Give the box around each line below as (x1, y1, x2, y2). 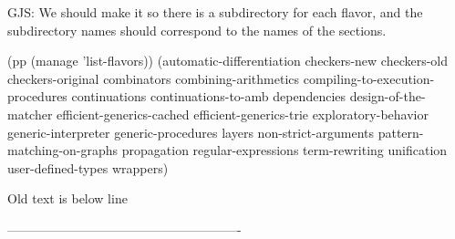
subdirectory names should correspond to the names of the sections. (7, 20, 387, 39)
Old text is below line (7, 189, 128, 208)
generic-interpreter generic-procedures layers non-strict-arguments (7, 122, 375, 141)
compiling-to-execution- (303, 68, 435, 88)
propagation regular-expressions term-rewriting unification (121, 140, 448, 160)
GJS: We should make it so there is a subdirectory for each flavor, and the (7, 3, 423, 21)
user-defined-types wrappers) (7, 158, 169, 177)
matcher (7, 104, 53, 123)
